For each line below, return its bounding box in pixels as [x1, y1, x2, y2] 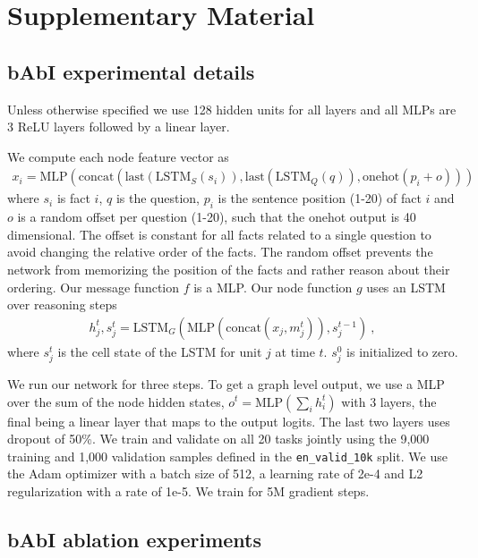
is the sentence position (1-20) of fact [218, 189, 422, 207]
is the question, [115, 189, 200, 207]
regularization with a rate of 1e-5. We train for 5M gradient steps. [7, 481, 370, 500]
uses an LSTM [366, 277, 446, 296]
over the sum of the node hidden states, [7, 392, 225, 410]
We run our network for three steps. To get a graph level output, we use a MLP [7, 374, 445, 393]
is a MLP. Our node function [193, 277, 353, 296]
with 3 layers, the [341, 392, 437, 410]
